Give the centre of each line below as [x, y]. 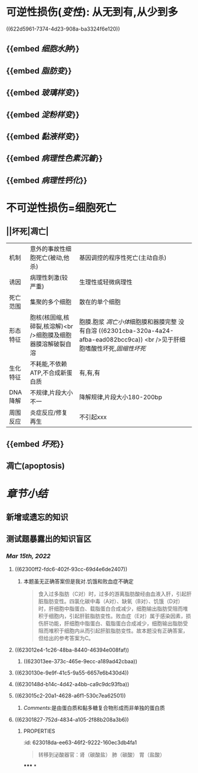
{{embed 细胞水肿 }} [43, 49]
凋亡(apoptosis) [35, 466]
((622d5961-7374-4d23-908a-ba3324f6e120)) [63, 29]
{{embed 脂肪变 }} [39, 71]
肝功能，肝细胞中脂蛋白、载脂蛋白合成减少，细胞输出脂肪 [113, 623]
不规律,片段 [46, 392]
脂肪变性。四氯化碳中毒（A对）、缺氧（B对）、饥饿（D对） [113, 601]
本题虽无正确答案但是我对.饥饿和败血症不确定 [78, 581]
